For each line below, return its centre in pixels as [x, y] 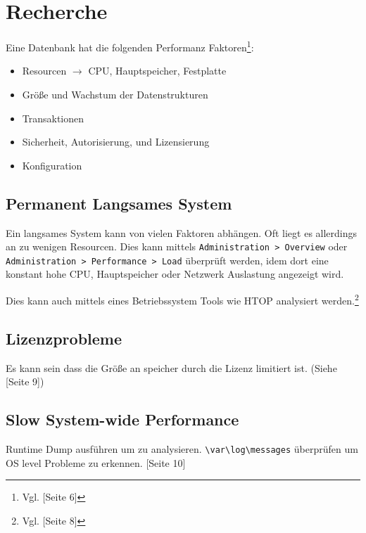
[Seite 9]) [25, 381]
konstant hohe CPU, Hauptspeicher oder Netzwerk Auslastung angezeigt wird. [175, 274]
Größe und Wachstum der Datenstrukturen [115, 94]
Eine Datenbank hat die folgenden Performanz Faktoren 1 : [130, 46]
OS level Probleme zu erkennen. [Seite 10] [96, 462]
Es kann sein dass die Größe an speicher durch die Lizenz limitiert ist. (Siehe [171, 367]
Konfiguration [52, 165]
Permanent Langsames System [119, 203]
